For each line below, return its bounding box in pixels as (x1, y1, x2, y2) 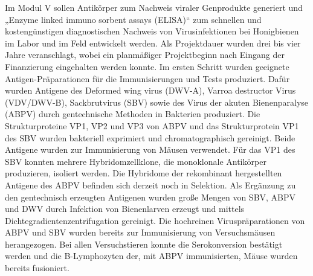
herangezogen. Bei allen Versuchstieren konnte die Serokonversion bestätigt (5, 237, 283, 250)
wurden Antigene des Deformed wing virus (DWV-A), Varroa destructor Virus (5, 84, 296, 97)
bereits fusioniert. (5, 262, 69, 274)
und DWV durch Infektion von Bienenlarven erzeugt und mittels (5, 202, 245, 215)
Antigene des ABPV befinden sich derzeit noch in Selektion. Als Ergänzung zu (5, 178, 296, 191)
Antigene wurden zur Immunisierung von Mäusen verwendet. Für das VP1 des (5, 143, 295, 156)
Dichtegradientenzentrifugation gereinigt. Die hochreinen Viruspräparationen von (5, 214, 305, 226)
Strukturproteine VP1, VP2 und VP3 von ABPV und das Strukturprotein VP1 (5, 119, 299, 132)
